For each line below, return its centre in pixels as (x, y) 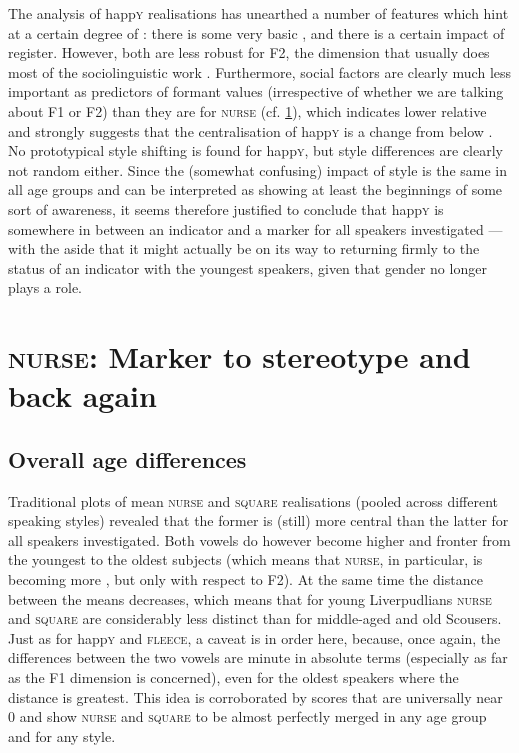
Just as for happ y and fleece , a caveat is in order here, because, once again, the (254, 637)
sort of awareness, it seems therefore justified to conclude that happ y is (226, 208)
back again (82, 395)
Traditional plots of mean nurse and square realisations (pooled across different (253, 500)
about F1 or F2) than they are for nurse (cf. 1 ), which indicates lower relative (247, 110)
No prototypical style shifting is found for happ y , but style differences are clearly (255, 150)
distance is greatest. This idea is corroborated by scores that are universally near (255, 696)
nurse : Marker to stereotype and (239, 356)
